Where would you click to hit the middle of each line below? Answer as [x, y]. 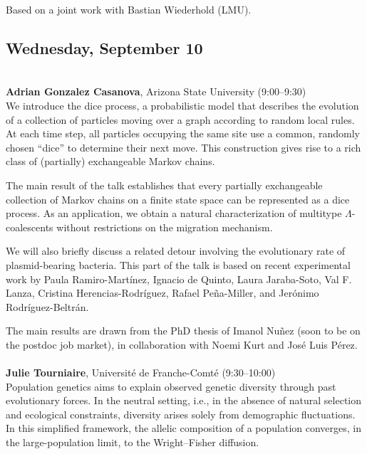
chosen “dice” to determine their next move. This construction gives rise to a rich [183, 147]
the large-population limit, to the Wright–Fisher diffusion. [133, 442]
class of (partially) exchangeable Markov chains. [110, 161]
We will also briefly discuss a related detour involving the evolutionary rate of [176, 251]
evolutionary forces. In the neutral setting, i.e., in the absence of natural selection [184, 400]
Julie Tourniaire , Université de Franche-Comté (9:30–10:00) [141, 373]
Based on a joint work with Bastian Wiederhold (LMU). [129, 9]
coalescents [30, 227]
